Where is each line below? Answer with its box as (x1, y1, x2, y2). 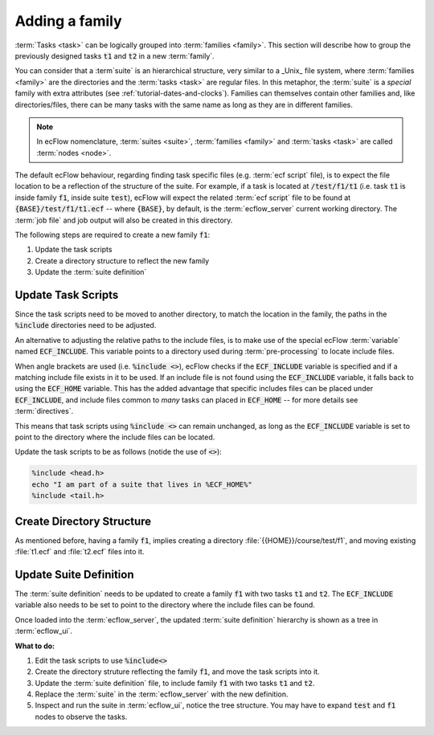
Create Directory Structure (14, 514, 152, 528)
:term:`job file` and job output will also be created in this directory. (14, 215, 233, 225)
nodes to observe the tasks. (35, 712, 128, 721)
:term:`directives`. (14, 406, 74, 416)
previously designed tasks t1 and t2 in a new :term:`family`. (14, 51, 215, 60)
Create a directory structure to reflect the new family (35, 255, 210, 265)
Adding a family (14, 12, 122, 30)
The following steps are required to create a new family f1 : (14, 230, 211, 240)
